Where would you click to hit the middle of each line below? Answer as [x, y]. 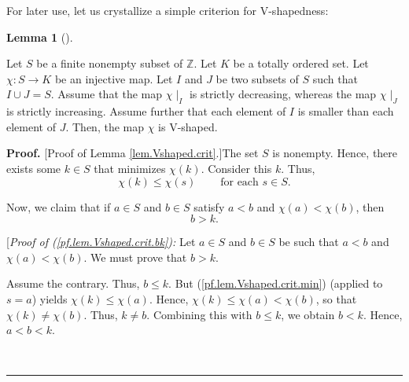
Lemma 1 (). [40, 37]
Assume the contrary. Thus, [73, 283]
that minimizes [130, 168]
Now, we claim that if [59, 206]
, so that [336, 298]
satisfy [209, 206]
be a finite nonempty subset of [110, 63]
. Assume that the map [107, 94]
